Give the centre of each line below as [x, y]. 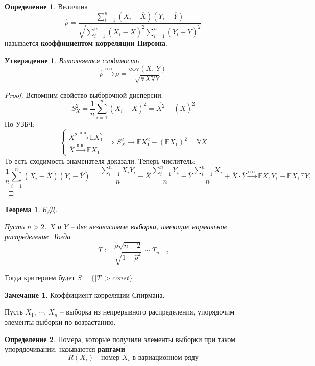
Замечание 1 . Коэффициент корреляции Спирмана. [85, 294]
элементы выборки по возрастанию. [60, 322]
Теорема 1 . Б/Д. [31, 209]
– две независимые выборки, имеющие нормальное [149, 226]
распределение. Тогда [38, 236]
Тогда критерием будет [40, 278]
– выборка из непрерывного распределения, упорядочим [147, 312]
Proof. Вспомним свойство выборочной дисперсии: [84, 95]
